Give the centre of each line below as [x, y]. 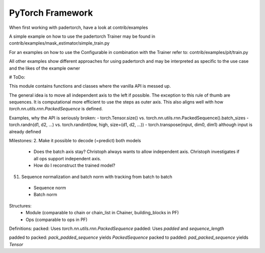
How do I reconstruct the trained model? [74, 165]
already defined [25, 131]
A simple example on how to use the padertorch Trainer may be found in [82, 36]
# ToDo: [17, 77]
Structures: [20, 205]
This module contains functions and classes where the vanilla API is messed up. [90, 86]
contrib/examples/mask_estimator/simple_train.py [59, 43]
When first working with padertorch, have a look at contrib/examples [79, 27]
